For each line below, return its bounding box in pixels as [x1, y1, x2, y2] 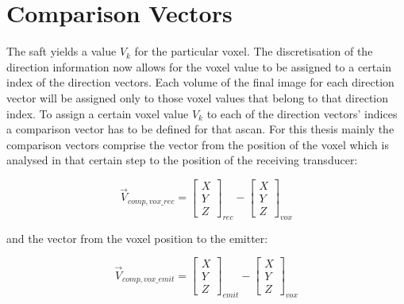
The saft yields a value [6, 43, 117, 60]
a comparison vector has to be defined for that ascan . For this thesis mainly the [6, 121, 394, 137]
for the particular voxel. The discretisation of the [134, 43, 373, 60]
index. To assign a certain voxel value [6, 105, 189, 121]
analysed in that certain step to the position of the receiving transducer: [6, 152, 358, 168]
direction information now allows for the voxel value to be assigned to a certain [6, 58, 391, 75]
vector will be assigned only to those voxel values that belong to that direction [6, 89, 389, 106]
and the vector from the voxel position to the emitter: [6, 229, 268, 246]
